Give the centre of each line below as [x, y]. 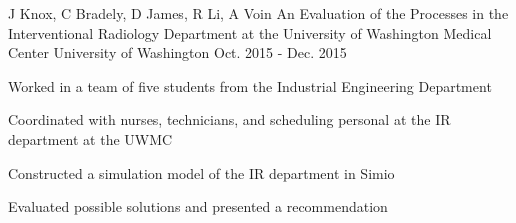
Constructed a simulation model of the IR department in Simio [201, 172]
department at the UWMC [90, 138]
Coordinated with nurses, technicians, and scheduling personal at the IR [229, 119]
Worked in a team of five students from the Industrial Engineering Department [250, 85]
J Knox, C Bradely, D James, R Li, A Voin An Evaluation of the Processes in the [258, 13]
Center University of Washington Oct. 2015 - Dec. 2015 [177, 52]
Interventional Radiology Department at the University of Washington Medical [250, 32]
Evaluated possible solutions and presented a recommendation [198, 206]
